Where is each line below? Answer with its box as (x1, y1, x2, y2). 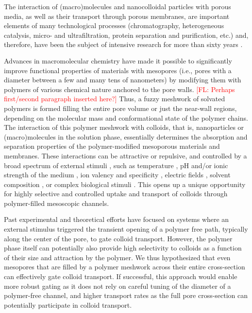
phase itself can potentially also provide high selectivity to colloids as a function (4, 243, 242, 253)
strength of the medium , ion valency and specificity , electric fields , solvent (4, 170, 231, 180)
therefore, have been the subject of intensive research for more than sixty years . (4, 39, 243, 49)
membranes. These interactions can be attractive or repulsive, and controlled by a (4, 150, 247, 160)
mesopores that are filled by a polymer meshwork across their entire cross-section (4, 262, 245, 272)
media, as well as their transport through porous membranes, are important (4, 11, 230, 21)
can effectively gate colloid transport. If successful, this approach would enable (4, 271, 237, 282)
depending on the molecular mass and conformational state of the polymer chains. (4, 112, 248, 123)
